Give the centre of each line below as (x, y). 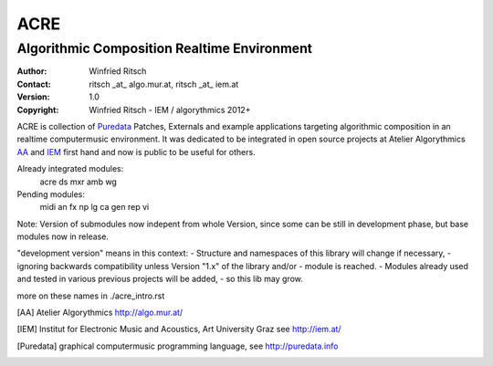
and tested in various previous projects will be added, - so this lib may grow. (160, 279)
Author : (32, 71)
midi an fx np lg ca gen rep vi (94, 207)
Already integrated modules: (70, 169)
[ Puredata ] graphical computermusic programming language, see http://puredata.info (178, 346)
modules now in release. (63, 236)
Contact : (34, 84)
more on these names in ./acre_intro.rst (91, 296)
